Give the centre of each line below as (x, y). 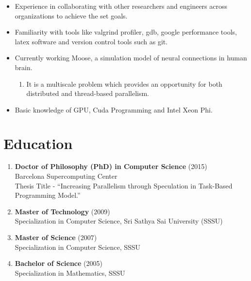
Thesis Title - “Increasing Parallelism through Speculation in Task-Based (124, 185)
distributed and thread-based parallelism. (88, 93)
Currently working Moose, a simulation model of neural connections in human (131, 58)
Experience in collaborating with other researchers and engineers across (121, 6)
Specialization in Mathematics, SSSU (70, 272)
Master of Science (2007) (56, 237)
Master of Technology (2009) (62, 211)
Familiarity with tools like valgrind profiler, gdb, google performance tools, (126, 32)
